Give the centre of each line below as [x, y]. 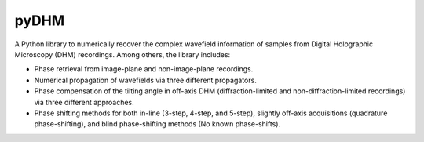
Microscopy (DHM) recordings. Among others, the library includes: [122, 54]
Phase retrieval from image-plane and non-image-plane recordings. [144, 69]
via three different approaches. [84, 102]
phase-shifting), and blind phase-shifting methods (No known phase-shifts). [157, 124]
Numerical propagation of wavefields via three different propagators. [145, 80]
